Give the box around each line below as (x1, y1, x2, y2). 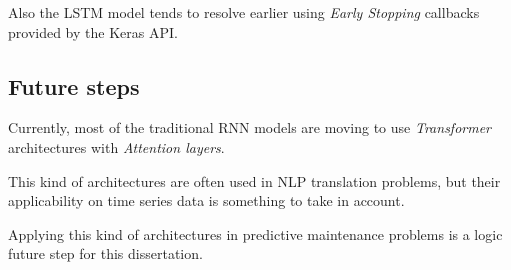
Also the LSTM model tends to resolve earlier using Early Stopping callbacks (8, 2, 480, 22)
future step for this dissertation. (8, 243, 203, 264)
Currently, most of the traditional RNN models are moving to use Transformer (8, 117, 492, 138)
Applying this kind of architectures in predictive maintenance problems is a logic (8, 223, 503, 244)
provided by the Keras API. (8, 21, 178, 42)
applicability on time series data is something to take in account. (8, 190, 405, 211)
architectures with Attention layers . (8, 136, 225, 157)
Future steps (8, 70, 140, 101)
